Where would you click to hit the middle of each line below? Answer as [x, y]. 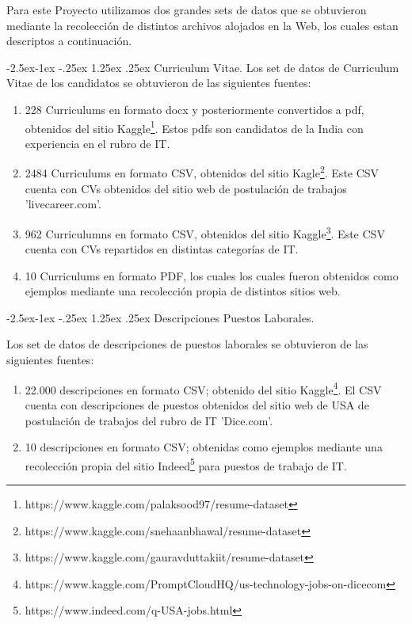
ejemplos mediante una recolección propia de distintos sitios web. [183, 291]
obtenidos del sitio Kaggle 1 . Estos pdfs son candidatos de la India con [194, 127]
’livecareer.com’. [63, 204]
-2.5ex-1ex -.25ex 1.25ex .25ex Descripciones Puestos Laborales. [160, 317]
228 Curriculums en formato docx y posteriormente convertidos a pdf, [195, 109]
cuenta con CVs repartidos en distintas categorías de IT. [162, 249]
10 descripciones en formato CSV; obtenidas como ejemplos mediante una [204, 447]
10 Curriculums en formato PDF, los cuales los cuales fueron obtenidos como [212, 275]
